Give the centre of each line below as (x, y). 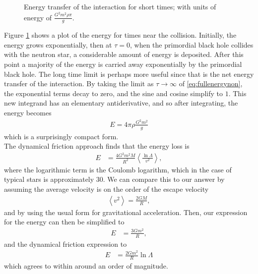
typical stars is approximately (49, 179)
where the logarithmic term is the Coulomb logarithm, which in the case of (118, 169)
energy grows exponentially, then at (58, 44)
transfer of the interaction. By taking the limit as (79, 83)
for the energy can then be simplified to (64, 222)
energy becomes (28, 113)
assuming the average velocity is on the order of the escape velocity (106, 189)
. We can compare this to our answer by (164, 179)
